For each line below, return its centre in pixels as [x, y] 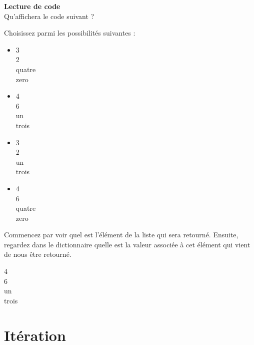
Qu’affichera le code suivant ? [49, 16]
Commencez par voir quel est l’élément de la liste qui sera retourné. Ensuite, [121, 235]
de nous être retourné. [38, 254]
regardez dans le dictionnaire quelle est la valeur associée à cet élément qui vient [127, 244]
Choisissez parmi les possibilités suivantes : [70, 33]
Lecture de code [32, 6]
